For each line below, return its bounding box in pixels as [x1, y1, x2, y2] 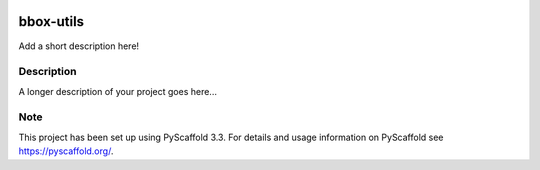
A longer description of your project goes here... [18, 85, 217, 97]
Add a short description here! [18, 40, 140, 52]
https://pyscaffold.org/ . [18, 145, 114, 157]
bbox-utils [18, 13, 85, 30]
